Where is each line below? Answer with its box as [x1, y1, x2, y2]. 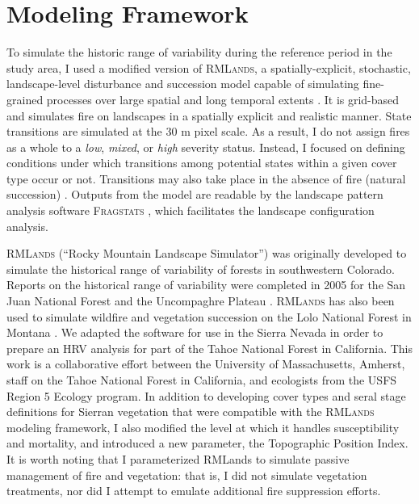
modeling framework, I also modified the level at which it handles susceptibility [6, 418, 400, 435]
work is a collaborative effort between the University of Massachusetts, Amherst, [6, 355, 405, 372]
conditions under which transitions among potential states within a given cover [6, 154, 397, 171]
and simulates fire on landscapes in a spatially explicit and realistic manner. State [6, 107, 412, 124]
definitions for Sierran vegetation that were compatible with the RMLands [6, 403, 375, 420]
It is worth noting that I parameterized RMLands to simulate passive [6, 450, 350, 467]
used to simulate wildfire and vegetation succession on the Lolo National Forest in [6, 308, 412, 325]
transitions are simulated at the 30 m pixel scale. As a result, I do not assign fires [6, 123, 410, 140]
